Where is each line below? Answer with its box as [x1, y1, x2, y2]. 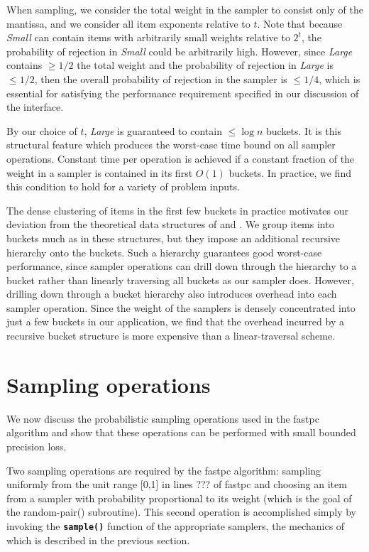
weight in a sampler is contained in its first [6, 165, 193, 180]
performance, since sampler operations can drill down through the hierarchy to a [6, 259, 357, 274]
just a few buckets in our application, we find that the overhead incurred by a [6, 314, 344, 329]
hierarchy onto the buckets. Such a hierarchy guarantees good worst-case [6, 244, 322, 259]
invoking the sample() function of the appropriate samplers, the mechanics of [6, 518, 345, 533]
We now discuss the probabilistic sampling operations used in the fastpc [6, 411, 319, 426]
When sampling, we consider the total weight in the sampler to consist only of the [6, 2, 363, 16]
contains [6, 58, 43, 72]
